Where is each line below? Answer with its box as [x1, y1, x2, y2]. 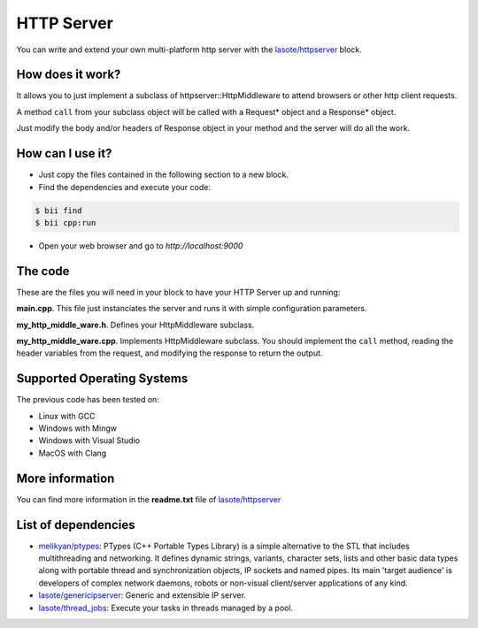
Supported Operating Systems [16, 371, 189, 387]
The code [16, 264, 70, 279]
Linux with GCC [38, 410, 96, 421]
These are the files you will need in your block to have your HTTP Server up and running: [16, 287, 341, 297]
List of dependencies [16, 517, 135, 532]
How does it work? [16, 67, 121, 82]
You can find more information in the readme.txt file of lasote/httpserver [16, 494, 281, 504]
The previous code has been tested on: [16, 394, 159, 405]
